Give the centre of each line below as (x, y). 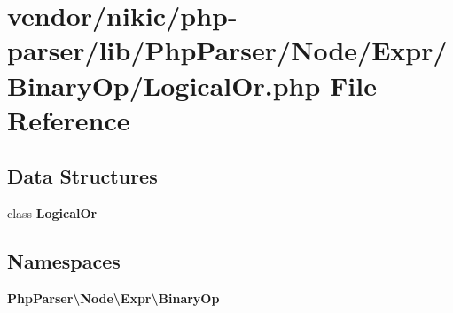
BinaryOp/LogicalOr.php (164, 85)
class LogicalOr (52, 213)
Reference (69, 119)
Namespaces (64, 261)
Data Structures (82, 176)
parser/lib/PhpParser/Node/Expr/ (227, 50)
